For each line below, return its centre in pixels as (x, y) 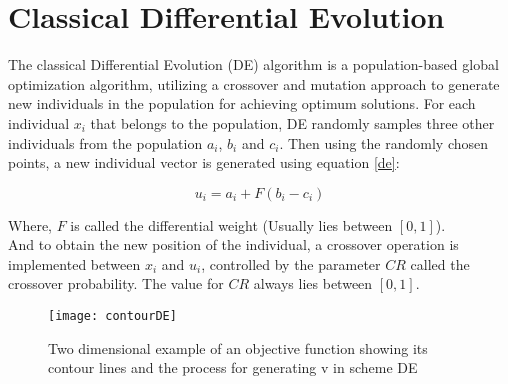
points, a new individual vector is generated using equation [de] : (204, 162)
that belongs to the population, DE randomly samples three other (292, 122)
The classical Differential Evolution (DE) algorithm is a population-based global (253, 64)
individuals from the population (105, 142)
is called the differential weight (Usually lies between (231, 224)
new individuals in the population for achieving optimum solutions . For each (242, 103)
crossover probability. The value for (116, 283)
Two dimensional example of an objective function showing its (238, 347)
